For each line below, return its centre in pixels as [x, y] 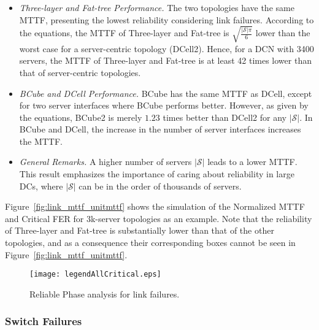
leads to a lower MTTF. [252, 162]
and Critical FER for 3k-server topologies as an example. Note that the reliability [159, 218]
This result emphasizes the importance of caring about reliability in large [157, 174]
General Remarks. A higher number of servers [106, 162]
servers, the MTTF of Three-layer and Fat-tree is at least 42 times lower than [165, 60]
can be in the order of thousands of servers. [160, 186]
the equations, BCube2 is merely [81, 117]
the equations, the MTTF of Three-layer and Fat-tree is [124, 33]
